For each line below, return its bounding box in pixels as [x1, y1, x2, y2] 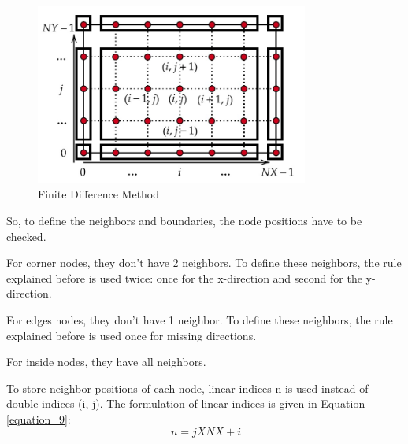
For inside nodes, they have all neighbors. [6, 353, 206, 370]
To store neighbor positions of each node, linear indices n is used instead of [6, 379, 369, 396]
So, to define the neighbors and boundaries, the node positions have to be [6, 213, 362, 229]
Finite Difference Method [38, 186, 160, 202]
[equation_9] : [6, 410, 71, 427]
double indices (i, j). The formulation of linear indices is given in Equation [6, 395, 365, 412]
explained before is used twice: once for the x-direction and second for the [6, 269, 362, 286]
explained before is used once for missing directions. [6, 327, 257, 343]
